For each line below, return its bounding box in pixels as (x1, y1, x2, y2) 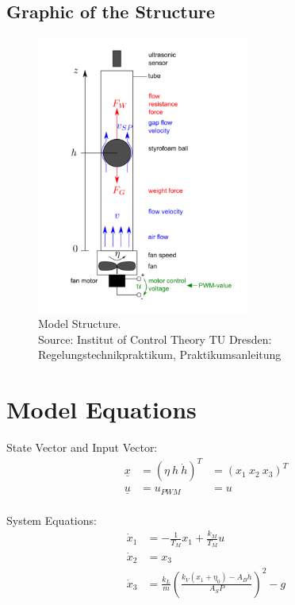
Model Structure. (38, 315, 121, 332)
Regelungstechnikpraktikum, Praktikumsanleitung (38, 346, 282, 363)
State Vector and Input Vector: (6, 439, 158, 456)
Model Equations (6, 393, 197, 426)
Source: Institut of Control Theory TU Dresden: (38, 330, 272, 347)
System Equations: (6, 511, 97, 528)
